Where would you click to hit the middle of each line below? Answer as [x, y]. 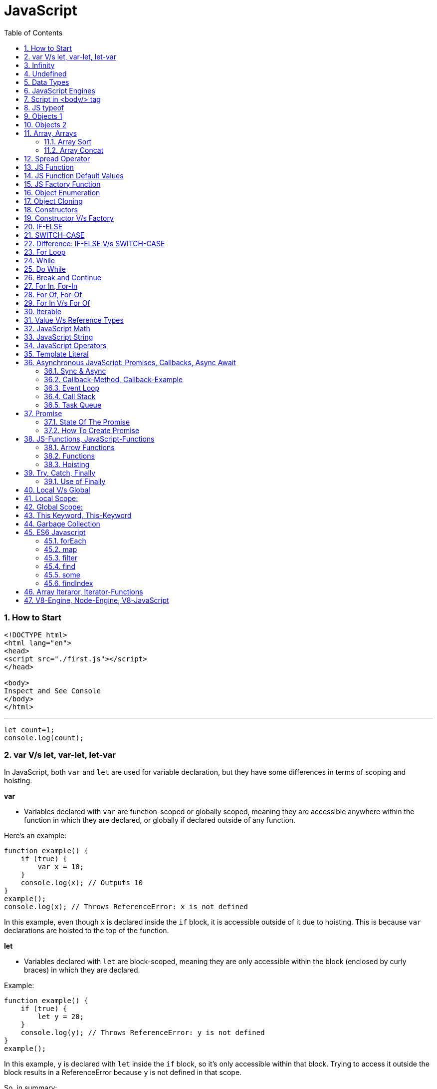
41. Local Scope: [51, 498]
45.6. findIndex [69, 583]
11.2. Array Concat [74, 150]
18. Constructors [51, 209]
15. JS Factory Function [62, 184]
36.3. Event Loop [72, 388]
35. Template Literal [56, 354]
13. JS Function [49, 167]
